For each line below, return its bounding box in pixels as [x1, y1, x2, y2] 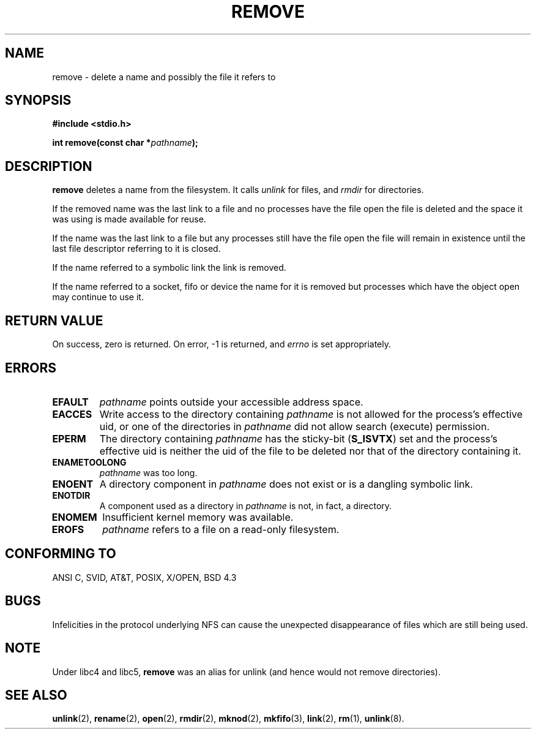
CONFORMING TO [5, 546, 116, 562]
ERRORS [5, 360, 57, 376]
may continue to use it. [52, 292, 144, 303]
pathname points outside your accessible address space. [99, 395, 363, 408]
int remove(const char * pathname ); [52, 137, 198, 148]
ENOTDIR [52, 490, 91, 501]
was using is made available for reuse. [52, 214, 206, 225]
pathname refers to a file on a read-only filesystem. [102, 523, 340, 535]
